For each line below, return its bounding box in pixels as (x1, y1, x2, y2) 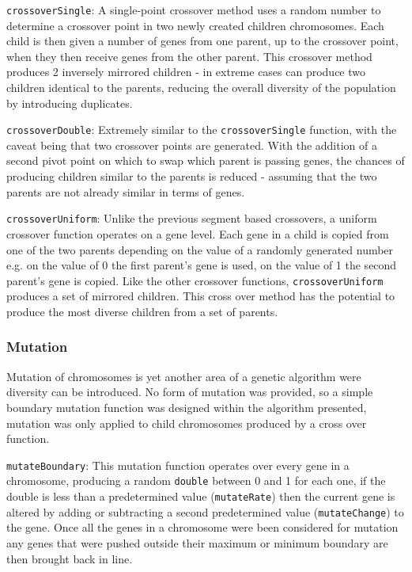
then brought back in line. (6, 550, 133, 566)
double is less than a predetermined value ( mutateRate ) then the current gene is (6, 488, 395, 505)
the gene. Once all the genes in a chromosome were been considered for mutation (6, 519, 399, 536)
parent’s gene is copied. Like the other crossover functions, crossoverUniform (6, 272, 384, 288)
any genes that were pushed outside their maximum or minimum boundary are (6, 534, 388, 551)
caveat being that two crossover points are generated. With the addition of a (6, 136, 377, 153)
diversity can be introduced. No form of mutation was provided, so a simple (6, 383, 373, 400)
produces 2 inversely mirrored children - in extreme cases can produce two (6, 63, 366, 80)
